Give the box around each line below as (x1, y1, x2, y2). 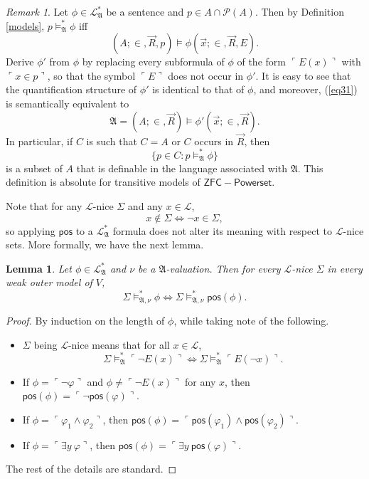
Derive (6, 54, 34, 69)
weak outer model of (6, 275, 92, 290)
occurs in (194, 133, 234, 148)
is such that (86, 133, 137, 148)
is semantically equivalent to (6, 95, 129, 110)
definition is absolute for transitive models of (6, 174, 200, 189)
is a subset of (6, 160, 63, 175)
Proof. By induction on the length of (6, 312, 165, 327)
